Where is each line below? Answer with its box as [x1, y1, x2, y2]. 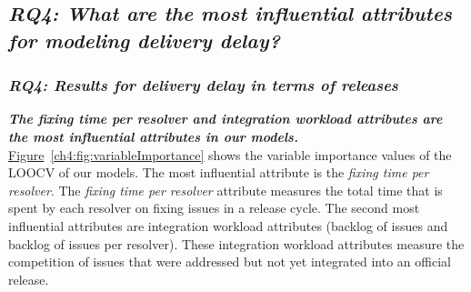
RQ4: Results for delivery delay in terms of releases [8, 74, 398, 96]
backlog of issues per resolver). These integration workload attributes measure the [8, 234, 465, 253]
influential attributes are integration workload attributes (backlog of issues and [8, 216, 448, 235]
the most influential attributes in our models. [8, 126, 298, 146]
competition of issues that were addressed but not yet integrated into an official [8, 252, 451, 271]
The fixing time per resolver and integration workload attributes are [8, 109, 443, 128]
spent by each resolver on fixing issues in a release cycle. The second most [8, 198, 420, 217]
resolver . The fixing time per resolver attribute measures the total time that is [8, 180, 443, 199]
